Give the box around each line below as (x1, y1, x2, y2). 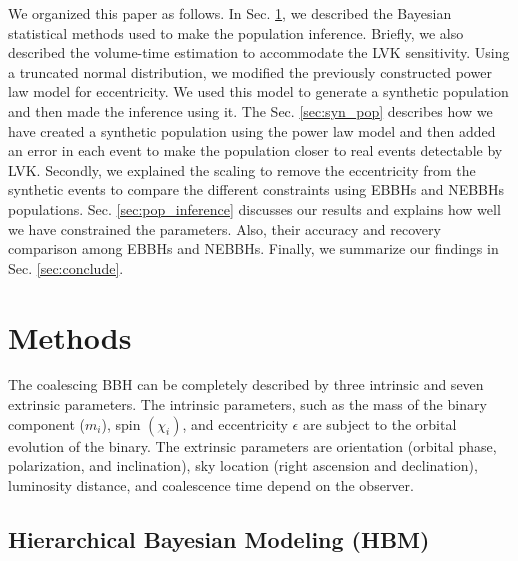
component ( (8, 413, 85, 434)
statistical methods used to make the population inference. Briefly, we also (8, 22, 464, 43)
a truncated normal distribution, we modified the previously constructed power (8, 61, 492, 82)
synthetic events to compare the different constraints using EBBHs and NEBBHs (8, 179, 505, 200)
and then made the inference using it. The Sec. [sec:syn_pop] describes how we (8, 100, 493, 121)
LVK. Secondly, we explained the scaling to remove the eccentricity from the (8, 159, 476, 180)
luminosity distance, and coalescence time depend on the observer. (8, 474, 414, 495)
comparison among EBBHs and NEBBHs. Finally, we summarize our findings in (8, 238, 499, 259)
